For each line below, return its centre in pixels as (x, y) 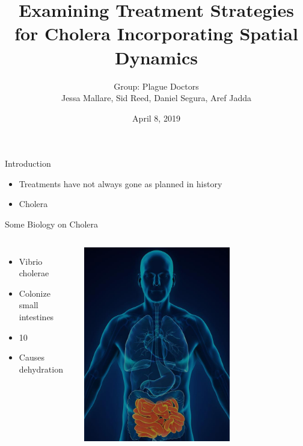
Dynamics (156, 57)
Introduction (28, 163)
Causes (32, 357)
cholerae (34, 273)
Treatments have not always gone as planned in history (121, 183)
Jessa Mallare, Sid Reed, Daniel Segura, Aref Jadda (156, 98)
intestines (36, 317)
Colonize (35, 293)
